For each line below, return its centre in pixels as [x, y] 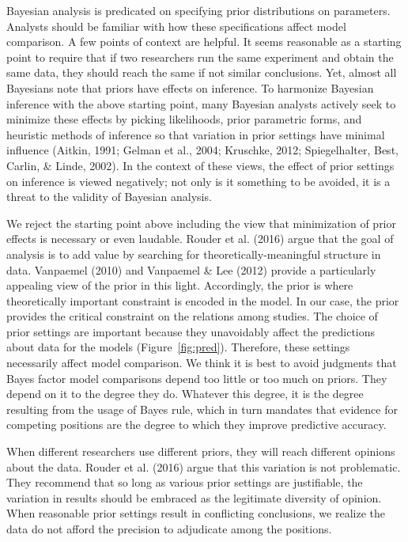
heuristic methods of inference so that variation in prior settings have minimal [196, 134]
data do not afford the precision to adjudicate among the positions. [169, 529]
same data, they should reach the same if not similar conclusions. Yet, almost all [202, 72]
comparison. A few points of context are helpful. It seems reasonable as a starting [204, 42]
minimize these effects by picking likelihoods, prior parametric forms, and [184, 119]
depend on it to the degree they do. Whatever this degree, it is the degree [185, 394]
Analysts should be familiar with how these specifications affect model [176, 26]
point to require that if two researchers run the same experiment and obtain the [200, 57]
